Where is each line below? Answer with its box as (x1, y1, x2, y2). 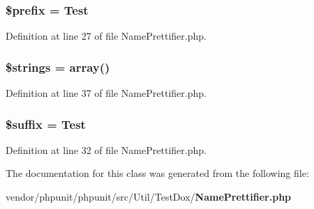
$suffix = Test (6, 115, 86, 132)
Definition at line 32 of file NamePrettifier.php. (6, 142, 207, 157)
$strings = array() (6, 58, 110, 75)
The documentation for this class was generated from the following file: (6, 166, 309, 180)
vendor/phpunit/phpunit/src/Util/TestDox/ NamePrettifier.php (6, 189, 292, 204)
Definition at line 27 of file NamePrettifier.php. (6, 29, 207, 43)
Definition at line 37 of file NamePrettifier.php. (6, 86, 207, 100)
